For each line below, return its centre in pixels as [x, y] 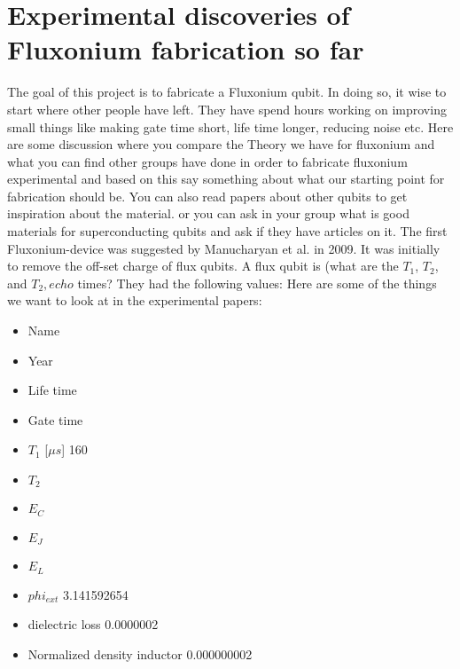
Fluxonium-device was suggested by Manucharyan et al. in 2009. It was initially [224, 248]
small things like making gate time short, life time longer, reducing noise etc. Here [230, 126]
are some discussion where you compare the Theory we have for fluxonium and [221, 144]
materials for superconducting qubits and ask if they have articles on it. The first [227, 231]
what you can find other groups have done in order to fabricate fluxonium [207, 161]
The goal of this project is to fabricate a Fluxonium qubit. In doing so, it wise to [227, 92]
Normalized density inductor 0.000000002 [140, 654]
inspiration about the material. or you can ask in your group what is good [208, 213]
